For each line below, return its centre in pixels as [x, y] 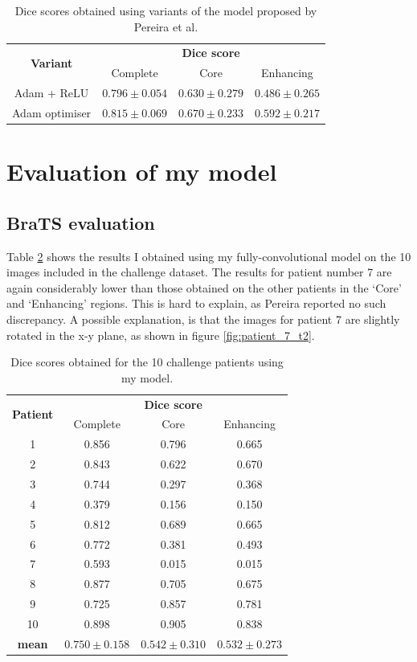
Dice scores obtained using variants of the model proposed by [166, 10]
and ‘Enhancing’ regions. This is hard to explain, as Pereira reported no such [196, 303]
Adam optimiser [52, 112]
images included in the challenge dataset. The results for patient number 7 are [199, 272]
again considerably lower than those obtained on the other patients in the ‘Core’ [204, 287]
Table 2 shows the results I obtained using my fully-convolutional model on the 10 [209, 256]
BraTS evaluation [81, 222]
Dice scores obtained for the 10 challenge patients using [147, 362]
